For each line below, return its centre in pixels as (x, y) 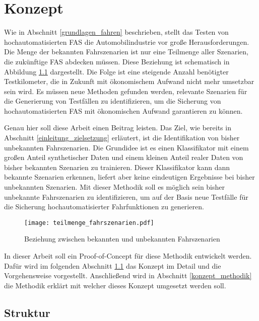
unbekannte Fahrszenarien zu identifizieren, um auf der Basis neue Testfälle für (126, 196)
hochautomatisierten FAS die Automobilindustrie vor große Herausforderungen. (127, 42)
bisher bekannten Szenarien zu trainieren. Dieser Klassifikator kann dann (117, 167)
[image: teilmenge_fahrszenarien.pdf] (89, 223)
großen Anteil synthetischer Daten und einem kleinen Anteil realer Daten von (124, 157)
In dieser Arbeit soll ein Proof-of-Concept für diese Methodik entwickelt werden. (128, 256)
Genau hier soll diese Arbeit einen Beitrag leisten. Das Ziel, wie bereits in (118, 128)
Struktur (27, 312)
